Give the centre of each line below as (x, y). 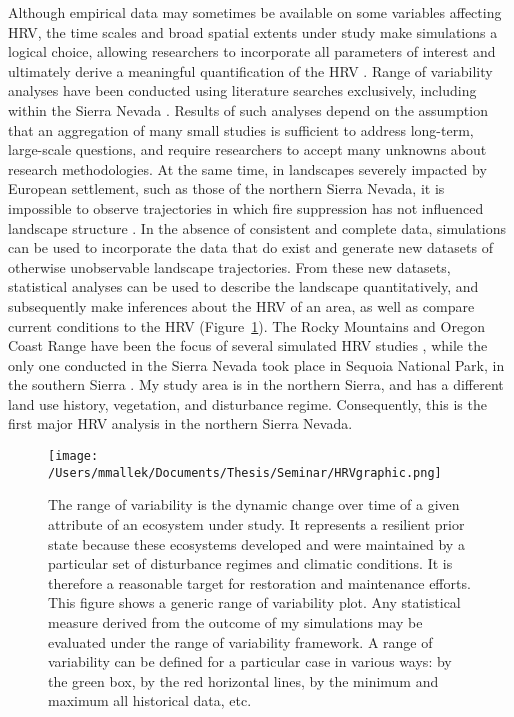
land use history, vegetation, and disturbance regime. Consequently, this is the (247, 403)
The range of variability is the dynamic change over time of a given (254, 504)
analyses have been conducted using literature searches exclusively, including (242, 90)
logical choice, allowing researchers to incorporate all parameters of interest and (252, 51)
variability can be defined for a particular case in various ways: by (250, 661)
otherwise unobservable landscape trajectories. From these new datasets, (229, 266)
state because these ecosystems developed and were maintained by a (256, 543)
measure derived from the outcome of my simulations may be (235, 621)
